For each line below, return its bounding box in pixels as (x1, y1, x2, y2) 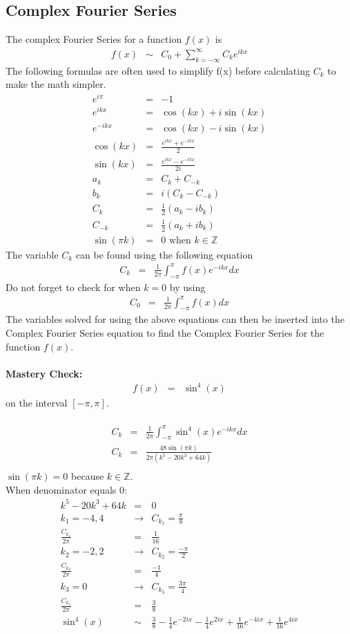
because (71, 469, 104, 483)
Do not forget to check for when (6, 279, 141, 294)
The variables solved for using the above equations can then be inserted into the (6, 312, 344, 326)
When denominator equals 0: (6, 482, 127, 496)
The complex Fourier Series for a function (6, 32, 182, 46)
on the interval (6, 395, 68, 409)
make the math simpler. (6, 77, 106, 91)
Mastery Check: (6, 366, 83, 380)
